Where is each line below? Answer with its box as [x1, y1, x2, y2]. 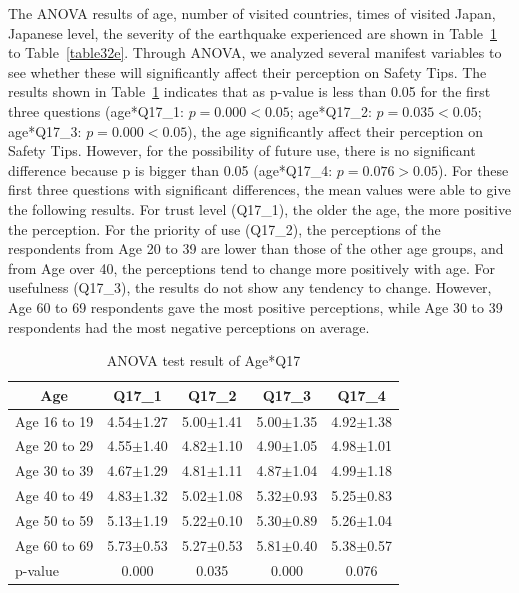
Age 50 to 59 [15, 509, 94, 530]
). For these [438, 159, 509, 180]
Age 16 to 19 [15, 410, 94, 431]
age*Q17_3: [8, 120, 82, 141]
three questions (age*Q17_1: [8, 100, 184, 121]
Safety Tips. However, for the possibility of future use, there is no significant [8, 140, 476, 161]
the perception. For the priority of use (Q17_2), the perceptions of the [8, 218, 441, 239]
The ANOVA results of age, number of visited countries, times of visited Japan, [8, 3, 496, 23]
